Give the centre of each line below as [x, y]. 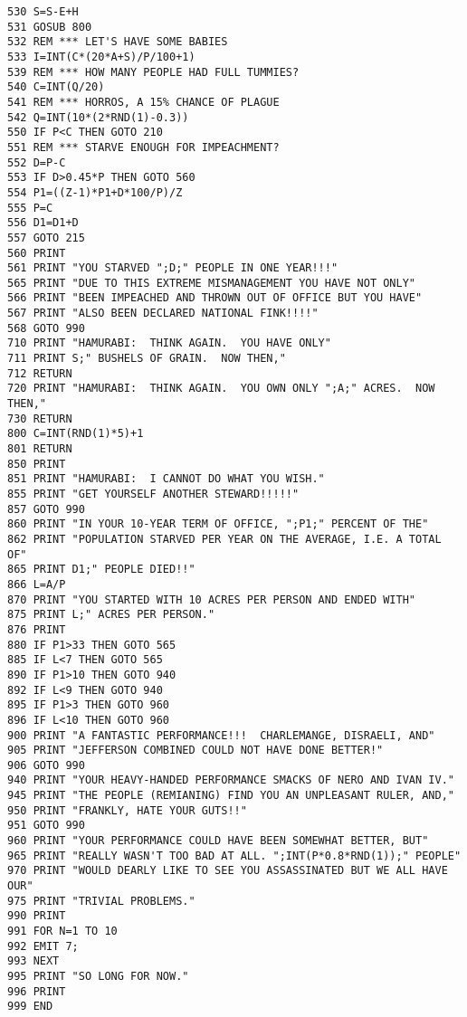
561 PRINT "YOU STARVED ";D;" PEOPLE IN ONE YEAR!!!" [173, 268]
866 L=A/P [37, 584]
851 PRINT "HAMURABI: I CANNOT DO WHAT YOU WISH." [166, 479]
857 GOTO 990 [46, 509]
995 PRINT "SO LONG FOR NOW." [98, 976]
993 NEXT [33, 961]
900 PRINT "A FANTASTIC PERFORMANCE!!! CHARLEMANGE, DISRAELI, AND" [221, 735]
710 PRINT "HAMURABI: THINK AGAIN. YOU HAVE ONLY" [169, 343]
